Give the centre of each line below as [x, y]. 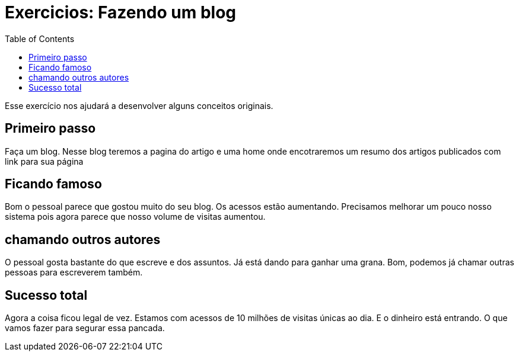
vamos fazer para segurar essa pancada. [85, 328]
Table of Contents [40, 39]
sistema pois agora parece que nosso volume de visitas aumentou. [135, 217]
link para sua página [44, 161]
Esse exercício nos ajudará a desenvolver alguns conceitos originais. [139, 105]
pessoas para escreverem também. [74, 272]
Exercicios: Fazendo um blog [121, 12]
